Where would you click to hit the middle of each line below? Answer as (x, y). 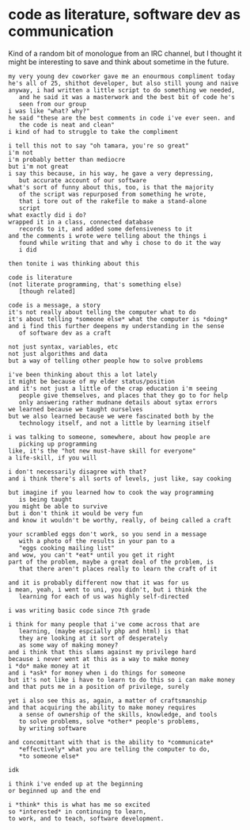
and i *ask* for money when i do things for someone (97, 673)
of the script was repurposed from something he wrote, (113, 194)
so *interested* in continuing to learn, (78, 811)
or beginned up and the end (55, 790)
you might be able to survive (58, 506)
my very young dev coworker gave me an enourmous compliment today (122, 76)
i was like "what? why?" (49, 111)
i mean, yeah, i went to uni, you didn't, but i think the (108, 589)
